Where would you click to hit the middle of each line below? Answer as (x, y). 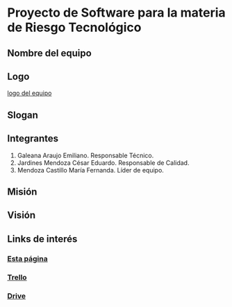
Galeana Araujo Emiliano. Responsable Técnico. (85, 155)
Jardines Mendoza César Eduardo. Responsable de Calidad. (103, 163)
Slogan (23, 115)
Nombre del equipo (49, 53)
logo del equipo (30, 93)
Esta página (27, 258)
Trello (17, 277)
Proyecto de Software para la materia (116, 13)
